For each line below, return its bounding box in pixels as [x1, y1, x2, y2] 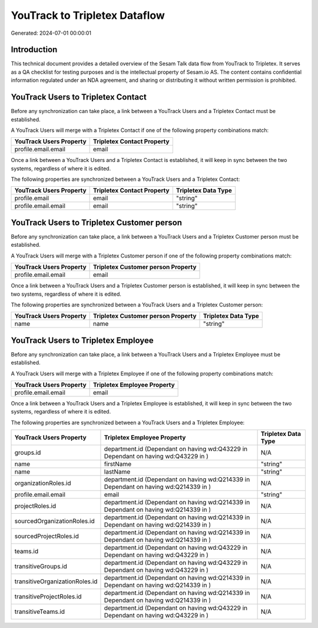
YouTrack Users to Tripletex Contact [11, 92, 147, 103]
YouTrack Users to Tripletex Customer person [11, 217, 183, 227]
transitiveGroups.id [14, 563, 68, 571]
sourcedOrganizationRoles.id [14, 517, 95, 525]
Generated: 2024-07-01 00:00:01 [11, 29, 91, 37]
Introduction [11, 45, 58, 55]
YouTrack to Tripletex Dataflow [11, 9, 165, 22]
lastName [104, 468, 131, 476]
